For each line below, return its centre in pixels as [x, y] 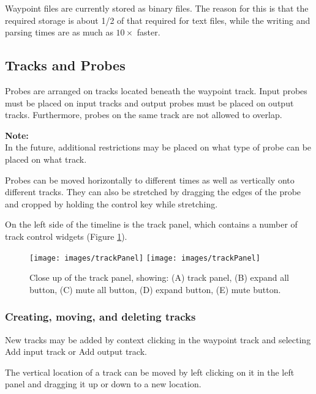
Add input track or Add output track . [76, 351]
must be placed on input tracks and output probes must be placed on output [149, 102]
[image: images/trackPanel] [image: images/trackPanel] [145, 258]
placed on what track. [46, 159]
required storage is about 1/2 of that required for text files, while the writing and [158, 20]
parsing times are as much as [59, 32]
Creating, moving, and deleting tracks [100, 317]
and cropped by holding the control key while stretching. [111, 203]
